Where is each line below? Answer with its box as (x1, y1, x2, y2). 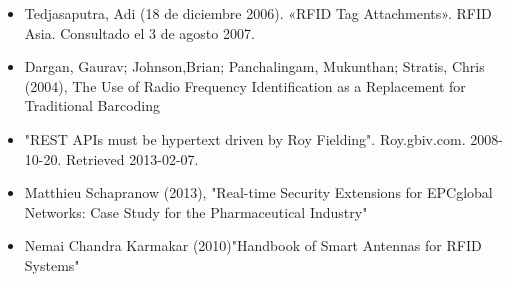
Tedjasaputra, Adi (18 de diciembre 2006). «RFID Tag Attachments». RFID (24, 3, 492, 23)
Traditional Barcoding (24, 95, 161, 116)
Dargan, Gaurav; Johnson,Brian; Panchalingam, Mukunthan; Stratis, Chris (24, 56, 485, 77)
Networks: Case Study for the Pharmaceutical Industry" (24, 201, 368, 222)
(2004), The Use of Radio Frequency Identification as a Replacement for (24, 75, 466, 96)
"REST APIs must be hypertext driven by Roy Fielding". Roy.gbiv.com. (24, 128, 466, 149)
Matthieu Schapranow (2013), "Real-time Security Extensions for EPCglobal (24, 182, 493, 203)
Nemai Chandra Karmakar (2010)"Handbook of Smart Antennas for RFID (24, 235, 482, 256)
